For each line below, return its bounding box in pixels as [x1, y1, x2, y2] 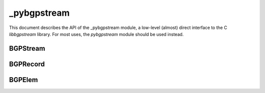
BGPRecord [9, 60, 45, 68]
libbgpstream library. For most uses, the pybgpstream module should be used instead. [9, 31, 184, 37]
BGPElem [9, 75, 38, 84]
